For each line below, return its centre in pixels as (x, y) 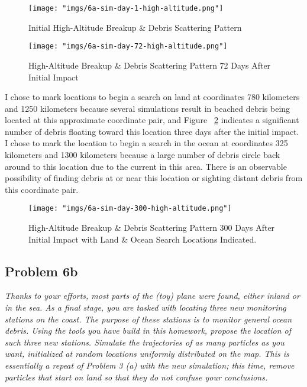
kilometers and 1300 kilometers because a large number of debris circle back (143, 155)
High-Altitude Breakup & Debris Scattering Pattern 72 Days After (150, 65)
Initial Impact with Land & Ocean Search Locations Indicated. (143, 239)
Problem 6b (41, 271)
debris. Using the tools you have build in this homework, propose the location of (148, 330)
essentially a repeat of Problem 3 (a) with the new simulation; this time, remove (150, 365)
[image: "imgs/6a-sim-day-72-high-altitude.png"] (128, 46)
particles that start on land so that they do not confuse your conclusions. (136, 377)
